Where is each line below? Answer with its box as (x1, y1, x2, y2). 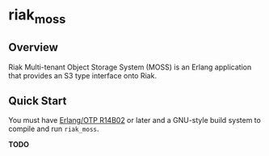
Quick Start (8, 94, 67, 108)
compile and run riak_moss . (8, 124, 99, 134)
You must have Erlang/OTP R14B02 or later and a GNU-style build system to (8, 116, 261, 125)
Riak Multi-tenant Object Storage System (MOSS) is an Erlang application (8, 62, 252, 72)
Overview (8, 40, 59, 54)
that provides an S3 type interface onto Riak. (8, 70, 158, 80)
